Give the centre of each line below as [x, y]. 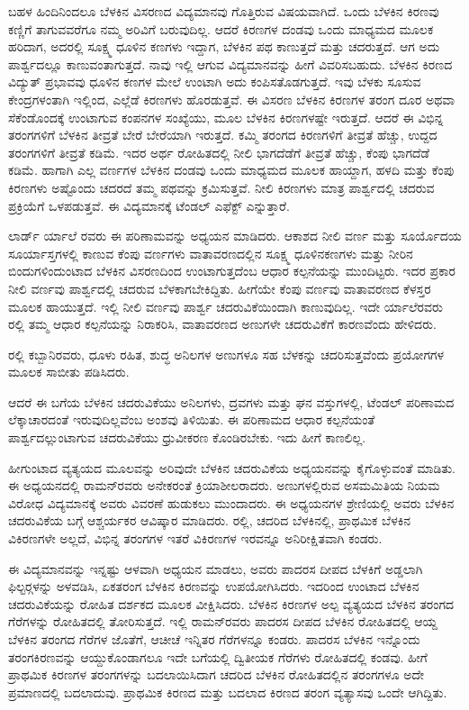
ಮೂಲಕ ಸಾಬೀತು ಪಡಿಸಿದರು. [69, 372]
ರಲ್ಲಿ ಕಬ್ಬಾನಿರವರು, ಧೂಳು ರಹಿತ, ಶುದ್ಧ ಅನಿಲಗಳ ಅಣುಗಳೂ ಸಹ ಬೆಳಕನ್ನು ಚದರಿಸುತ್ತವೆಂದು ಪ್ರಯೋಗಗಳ [226, 354]
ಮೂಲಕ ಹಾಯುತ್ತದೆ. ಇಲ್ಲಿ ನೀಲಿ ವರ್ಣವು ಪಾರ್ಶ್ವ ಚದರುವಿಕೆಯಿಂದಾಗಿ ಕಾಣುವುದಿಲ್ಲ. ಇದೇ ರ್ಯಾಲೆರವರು [225, 306]
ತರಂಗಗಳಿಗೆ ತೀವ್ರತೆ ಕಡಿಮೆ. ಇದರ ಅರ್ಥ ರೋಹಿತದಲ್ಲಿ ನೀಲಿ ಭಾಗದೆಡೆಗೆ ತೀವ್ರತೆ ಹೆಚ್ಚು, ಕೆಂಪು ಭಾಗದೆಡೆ [219, 152]
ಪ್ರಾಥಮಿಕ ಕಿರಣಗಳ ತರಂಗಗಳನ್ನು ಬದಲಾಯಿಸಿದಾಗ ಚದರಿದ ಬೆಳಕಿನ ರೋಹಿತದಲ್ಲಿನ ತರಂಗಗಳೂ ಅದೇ [216, 674]
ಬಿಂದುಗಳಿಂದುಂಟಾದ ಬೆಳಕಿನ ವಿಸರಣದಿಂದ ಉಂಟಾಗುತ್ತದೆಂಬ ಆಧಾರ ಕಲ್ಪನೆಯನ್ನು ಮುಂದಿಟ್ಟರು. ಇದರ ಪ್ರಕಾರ [232, 271]
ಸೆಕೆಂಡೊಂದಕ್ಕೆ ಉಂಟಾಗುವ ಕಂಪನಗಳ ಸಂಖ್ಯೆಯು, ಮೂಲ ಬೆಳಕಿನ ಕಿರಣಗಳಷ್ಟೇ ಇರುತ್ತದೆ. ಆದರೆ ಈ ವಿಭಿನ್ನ [226, 117]
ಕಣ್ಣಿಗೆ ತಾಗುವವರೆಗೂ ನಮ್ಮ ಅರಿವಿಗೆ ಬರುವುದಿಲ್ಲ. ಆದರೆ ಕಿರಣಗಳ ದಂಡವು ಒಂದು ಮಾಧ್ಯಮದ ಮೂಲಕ [221, 28]
